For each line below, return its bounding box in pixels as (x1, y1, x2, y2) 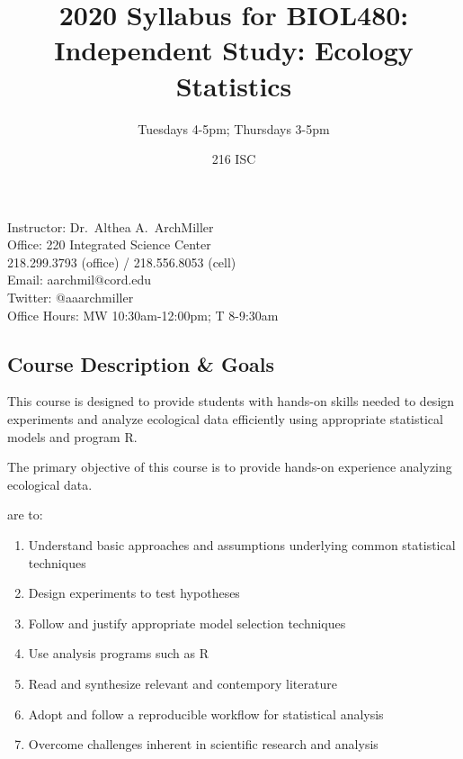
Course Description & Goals (7, 349, 274, 377)
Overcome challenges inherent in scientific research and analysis (28, 735, 378, 754)
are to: (7, 505, 43, 524)
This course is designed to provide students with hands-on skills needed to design (7, 392, 455, 411)
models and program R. (7, 427, 138, 446)
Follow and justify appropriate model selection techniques (28, 613, 346, 632)
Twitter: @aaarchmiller (7, 288, 134, 307)
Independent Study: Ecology (54, 32, 414, 68)
